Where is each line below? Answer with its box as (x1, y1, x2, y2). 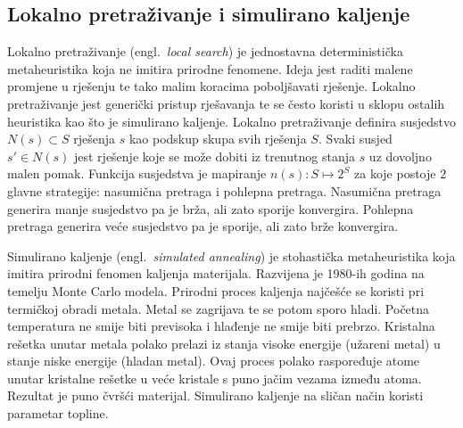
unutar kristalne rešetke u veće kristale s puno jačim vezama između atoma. (7, 368, 422, 387)
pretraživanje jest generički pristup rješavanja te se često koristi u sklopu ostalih (7, 94, 445, 112)
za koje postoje (354, 164, 436, 183)
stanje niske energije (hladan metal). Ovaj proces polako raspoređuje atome (7, 351, 420, 370)
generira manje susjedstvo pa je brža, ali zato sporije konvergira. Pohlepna (7, 199, 414, 218)
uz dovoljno (368, 146, 432, 165)
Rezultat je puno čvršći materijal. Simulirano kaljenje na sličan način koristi (7, 386, 424, 405)
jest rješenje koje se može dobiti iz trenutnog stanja (73, 146, 355, 165)
